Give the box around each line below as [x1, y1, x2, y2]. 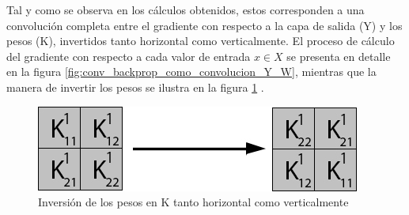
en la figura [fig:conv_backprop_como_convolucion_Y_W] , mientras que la [6, 63, 377, 80]
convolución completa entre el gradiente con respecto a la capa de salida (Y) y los [6, 17, 403, 33]
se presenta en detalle [286, 47, 391, 64]
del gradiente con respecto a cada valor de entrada [6, 47, 251, 64]
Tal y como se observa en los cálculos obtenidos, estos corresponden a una [6, 2, 365, 17]
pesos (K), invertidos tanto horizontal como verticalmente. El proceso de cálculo [6, 32, 395, 49]
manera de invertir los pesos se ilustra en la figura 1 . [6, 78, 264, 95]
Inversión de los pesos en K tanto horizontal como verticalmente [38, 194, 349, 210]
